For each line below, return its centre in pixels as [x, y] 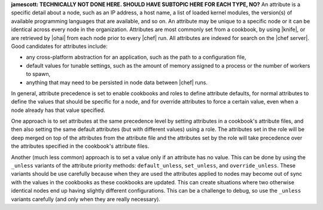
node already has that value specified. [58, 110]
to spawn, [38, 74]
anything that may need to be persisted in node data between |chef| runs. [117, 82]
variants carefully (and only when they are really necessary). [86, 199]
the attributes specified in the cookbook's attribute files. [80, 146]
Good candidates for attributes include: [59, 46]
